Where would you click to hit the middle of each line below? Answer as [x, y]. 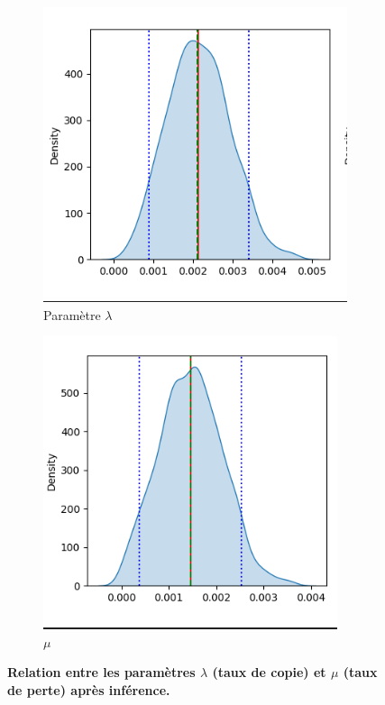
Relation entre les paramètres [101, 672]
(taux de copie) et [269, 672]
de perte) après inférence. [89, 689]
